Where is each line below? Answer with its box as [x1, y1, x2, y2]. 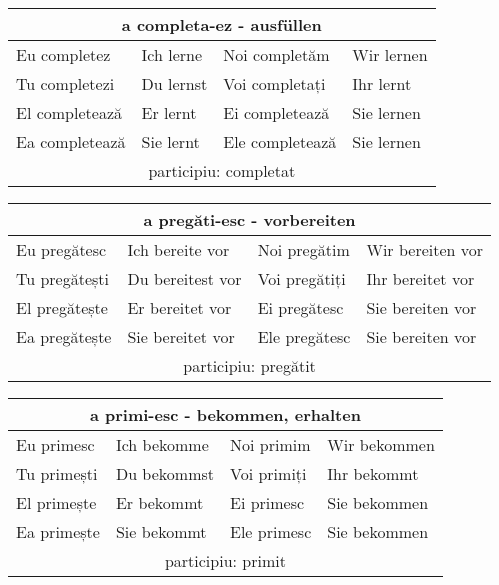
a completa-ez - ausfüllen [121, 13, 322, 36]
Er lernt [141, 101, 197, 124]
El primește [16, 491, 97, 514]
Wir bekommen [327, 433, 435, 456]
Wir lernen [352, 43, 428, 66]
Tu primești [16, 462, 98, 485]
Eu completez [16, 43, 111, 66]
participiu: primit [164, 549, 286, 572]
